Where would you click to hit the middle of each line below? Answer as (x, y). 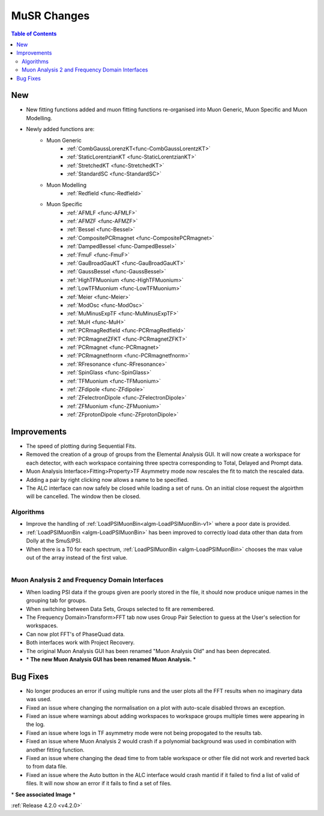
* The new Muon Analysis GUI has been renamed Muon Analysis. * (111, 659)
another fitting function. (55, 750)
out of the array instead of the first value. (77, 558)
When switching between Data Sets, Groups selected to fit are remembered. (120, 609)
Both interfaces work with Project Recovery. (80, 642)
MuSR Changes (50, 16)
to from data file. (46, 767)
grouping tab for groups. (56, 600)
